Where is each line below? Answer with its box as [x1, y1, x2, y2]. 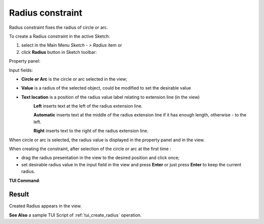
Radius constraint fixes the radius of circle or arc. [9, 24, 109, 30]
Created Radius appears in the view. [9, 203, 82, 209]
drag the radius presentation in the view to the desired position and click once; [21, 155, 180, 161]
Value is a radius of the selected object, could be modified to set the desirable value [21, 85, 191, 91]
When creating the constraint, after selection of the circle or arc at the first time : [9, 146, 171, 152]
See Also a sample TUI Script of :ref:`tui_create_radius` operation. [9, 212, 142, 218]
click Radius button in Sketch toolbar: [21, 49, 97, 55]
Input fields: [9, 67, 33, 73]
